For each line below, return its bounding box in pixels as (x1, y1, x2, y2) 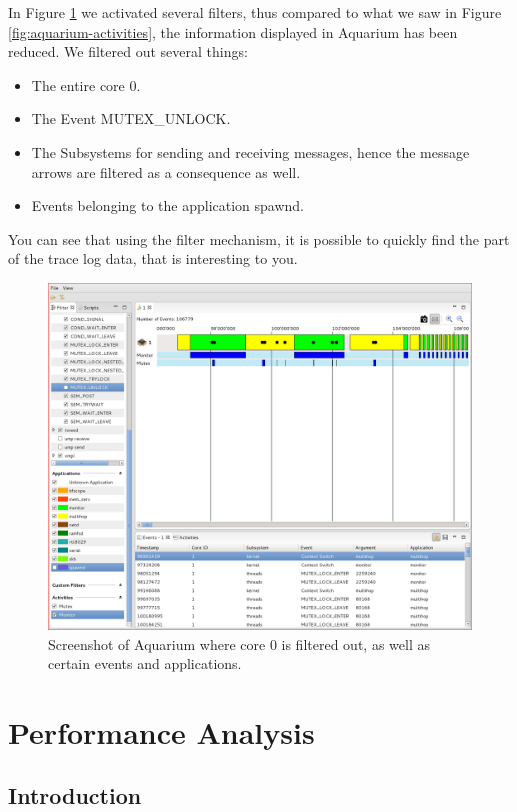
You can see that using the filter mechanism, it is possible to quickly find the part (8, 228, 510, 249)
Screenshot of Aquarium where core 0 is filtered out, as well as (48, 633, 430, 654)
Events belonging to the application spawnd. (31, 195, 305, 216)
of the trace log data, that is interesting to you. (8, 248, 298, 269)
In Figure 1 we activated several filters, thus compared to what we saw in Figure (8, 2, 502, 22)
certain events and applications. (48, 653, 242, 674)
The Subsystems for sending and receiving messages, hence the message (31, 141, 470, 162)
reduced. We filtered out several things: (8, 41, 248, 62)
